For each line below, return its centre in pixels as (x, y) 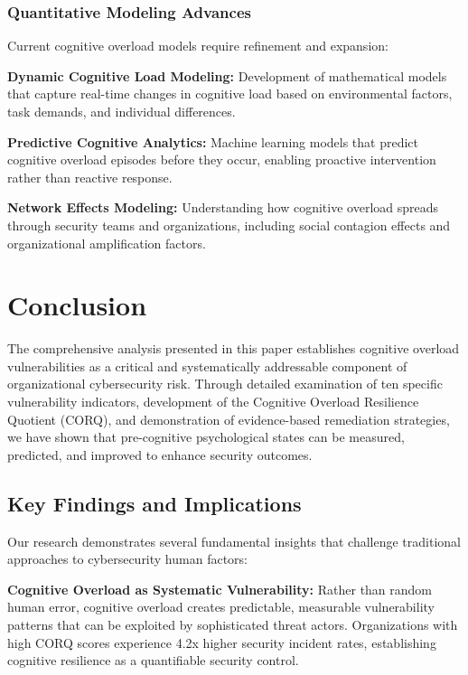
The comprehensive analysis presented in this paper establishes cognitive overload (234, 348)
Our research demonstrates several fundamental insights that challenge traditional (234, 541)
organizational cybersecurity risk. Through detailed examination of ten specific (225, 384)
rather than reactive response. (90, 177)
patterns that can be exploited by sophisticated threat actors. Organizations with (233, 625)
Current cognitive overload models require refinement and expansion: (198, 46)
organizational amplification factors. (107, 243)
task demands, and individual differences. (122, 111)
